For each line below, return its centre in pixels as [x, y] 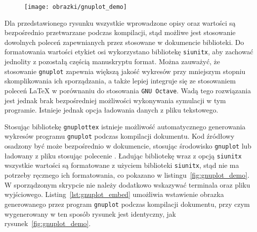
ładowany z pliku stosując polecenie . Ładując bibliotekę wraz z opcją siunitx [123, 155]
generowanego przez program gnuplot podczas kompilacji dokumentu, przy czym [127, 204]
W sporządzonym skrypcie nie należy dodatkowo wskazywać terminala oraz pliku [127, 184]
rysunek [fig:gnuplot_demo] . [48, 223]
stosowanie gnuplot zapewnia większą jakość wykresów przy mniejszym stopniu [125, 71]
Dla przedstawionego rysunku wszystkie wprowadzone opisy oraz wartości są [120, 22]
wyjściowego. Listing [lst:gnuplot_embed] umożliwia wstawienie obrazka [114, 194]
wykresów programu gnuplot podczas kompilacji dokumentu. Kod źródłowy [120, 136]
